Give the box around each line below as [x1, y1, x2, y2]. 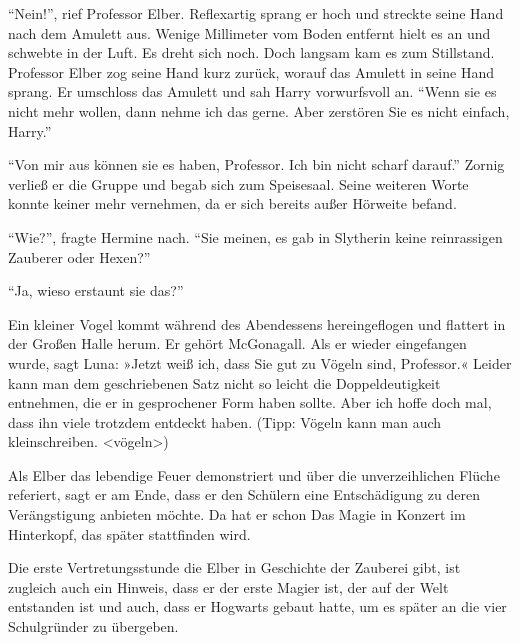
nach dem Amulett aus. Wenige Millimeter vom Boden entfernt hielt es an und [8, 22, 491, 43]
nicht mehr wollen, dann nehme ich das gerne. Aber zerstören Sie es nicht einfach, [8, 100, 510, 121]
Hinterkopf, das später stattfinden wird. [8, 523, 251, 544]
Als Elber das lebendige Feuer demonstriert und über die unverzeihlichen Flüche [8, 464, 500, 485]
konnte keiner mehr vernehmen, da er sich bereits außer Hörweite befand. [8, 193, 457, 214]
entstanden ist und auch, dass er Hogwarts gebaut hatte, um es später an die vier [8, 596, 507, 617]
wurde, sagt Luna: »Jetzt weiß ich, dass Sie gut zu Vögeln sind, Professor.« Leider [8, 352, 512, 373]
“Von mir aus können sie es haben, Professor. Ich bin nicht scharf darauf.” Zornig [8, 154, 505, 175]
